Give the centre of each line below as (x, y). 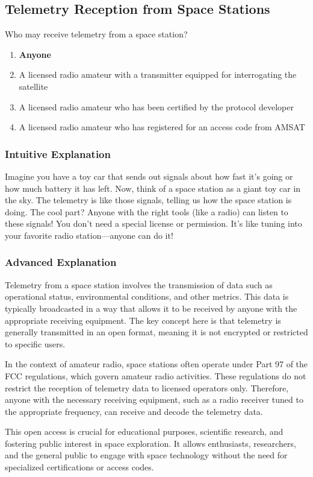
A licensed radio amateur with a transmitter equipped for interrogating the (158, 74)
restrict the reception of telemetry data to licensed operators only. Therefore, (147, 387)
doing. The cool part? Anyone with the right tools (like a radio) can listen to (147, 211)
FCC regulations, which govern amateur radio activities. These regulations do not (156, 375)
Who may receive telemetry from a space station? (96, 34)
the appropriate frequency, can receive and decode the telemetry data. (134, 411)
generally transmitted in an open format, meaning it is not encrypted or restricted (156, 332)
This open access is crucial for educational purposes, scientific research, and (144, 431)
